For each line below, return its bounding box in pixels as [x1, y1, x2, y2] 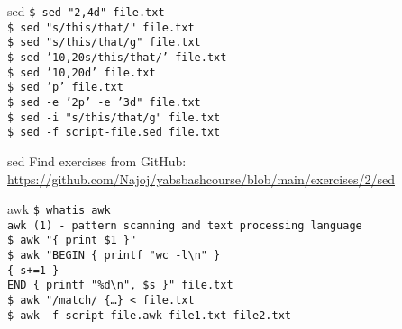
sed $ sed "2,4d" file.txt [7, 2, 165, 20]
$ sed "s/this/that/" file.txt [7, 21, 195, 34]
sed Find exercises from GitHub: [7, 151, 187, 170]
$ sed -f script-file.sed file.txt [7, 126, 221, 139]
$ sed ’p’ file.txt [7, 81, 123, 94]
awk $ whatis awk [7, 200, 111, 218]
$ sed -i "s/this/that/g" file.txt [7, 111, 221, 124]
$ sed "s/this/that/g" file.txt [7, 36, 201, 49]
